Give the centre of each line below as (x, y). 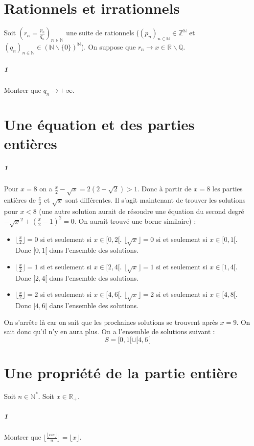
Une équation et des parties (99, 124)
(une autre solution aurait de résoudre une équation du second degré (141, 211)
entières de (20, 199)
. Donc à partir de (164, 189)
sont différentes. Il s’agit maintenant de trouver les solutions (155, 199)
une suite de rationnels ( (103, 33)
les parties (228, 189)
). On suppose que (108, 46)
